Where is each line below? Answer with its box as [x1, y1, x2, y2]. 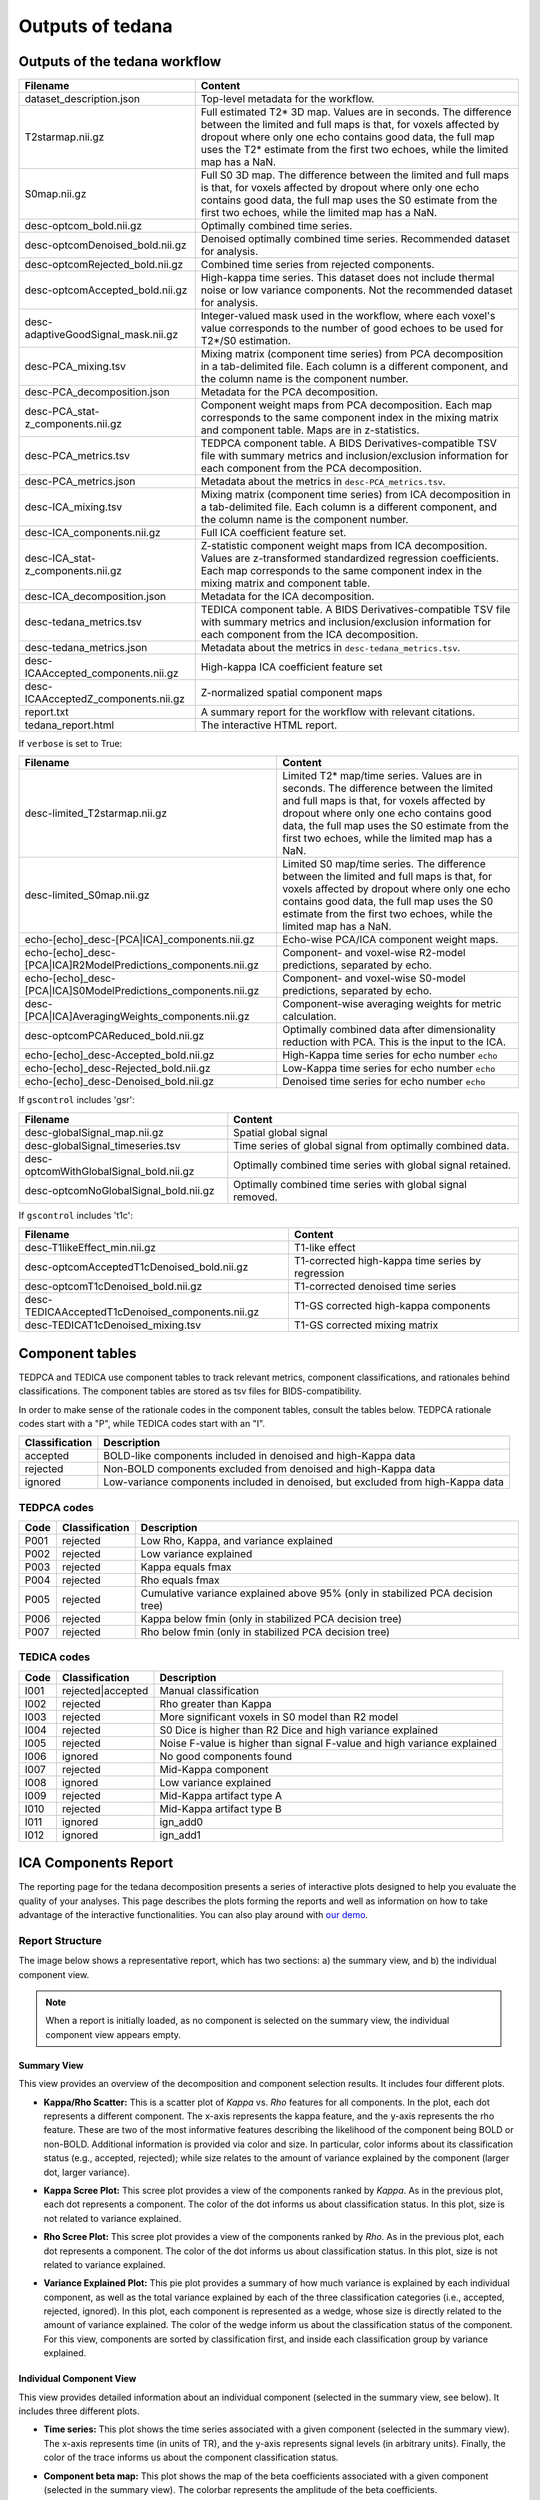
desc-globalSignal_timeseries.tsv [24, 1138, 181, 1152]
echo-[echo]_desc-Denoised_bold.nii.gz [24, 1075, 215, 1089]
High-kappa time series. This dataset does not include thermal [200, 271, 495, 285]
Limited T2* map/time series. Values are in [282, 769, 483, 783]
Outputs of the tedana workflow [18, 53, 222, 70]
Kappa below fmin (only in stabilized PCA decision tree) [140, 1612, 402, 1626]
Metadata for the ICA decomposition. [200, 590, 375, 604]
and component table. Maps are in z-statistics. [200, 423, 420, 437]
